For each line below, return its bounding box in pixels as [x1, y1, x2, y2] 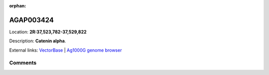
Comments [9, 60, 37, 67]
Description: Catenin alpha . [9, 38, 66, 44]
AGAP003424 [9, 15, 54, 24]
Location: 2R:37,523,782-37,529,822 [9, 29, 87, 35]
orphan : [9, 3, 26, 8]
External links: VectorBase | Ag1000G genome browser [9, 47, 122, 53]
